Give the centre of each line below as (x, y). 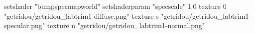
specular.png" (24, 25)
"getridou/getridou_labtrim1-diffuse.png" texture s (81, 16)
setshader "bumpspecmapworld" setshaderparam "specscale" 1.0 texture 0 (115, 6)
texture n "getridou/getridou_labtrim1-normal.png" (126, 25)
